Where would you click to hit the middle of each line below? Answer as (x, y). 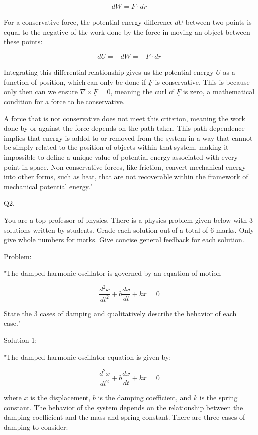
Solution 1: (21, 340)
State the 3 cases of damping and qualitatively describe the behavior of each (120, 313)
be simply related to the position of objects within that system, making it (116, 147)
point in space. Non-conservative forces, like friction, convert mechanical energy (125, 167)
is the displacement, (61, 397)
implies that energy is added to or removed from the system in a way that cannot (128, 137)
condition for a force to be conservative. (64, 101)
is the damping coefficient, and (145, 397)
